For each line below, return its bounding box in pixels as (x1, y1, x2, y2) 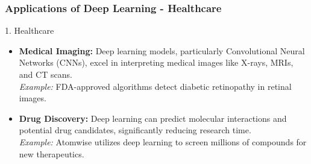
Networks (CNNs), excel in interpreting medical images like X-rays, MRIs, (19, 56, 294, 69)
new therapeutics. (19, 147, 84, 160)
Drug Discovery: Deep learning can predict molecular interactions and (19, 112, 287, 124)
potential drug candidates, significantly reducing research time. (19, 124, 251, 136)
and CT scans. (19, 68, 72, 80)
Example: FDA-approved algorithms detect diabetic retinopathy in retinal (19, 80, 292, 92)
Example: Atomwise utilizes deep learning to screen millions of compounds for (19, 135, 307, 148)
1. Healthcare (5, 24, 54, 37)
